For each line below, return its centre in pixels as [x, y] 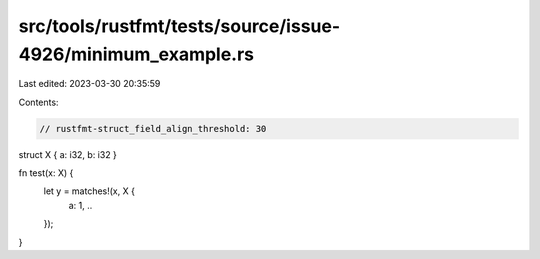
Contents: [38, 102]
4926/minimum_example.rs [136, 54]
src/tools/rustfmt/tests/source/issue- [179, 26]
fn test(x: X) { [46, 173]
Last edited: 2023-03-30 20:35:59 [89, 84]
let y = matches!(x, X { [89, 191]
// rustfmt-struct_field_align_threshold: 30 [153, 128]
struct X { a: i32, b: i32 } [67, 154]
